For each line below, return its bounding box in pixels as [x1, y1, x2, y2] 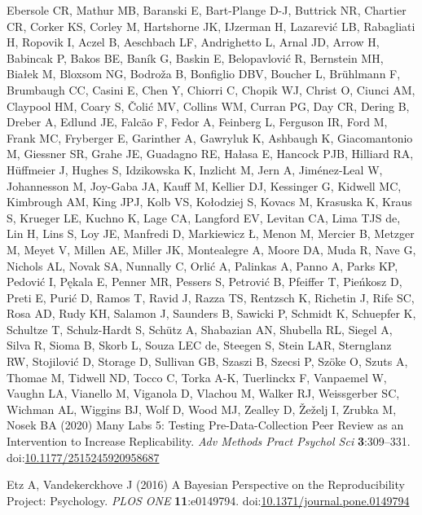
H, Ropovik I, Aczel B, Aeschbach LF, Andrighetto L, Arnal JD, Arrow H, [7, 33, 380, 51]
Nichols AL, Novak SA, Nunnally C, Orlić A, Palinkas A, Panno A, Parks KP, [7, 257, 398, 274]
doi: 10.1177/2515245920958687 [7, 448, 160, 465]
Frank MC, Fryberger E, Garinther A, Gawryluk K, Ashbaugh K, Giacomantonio [7, 129, 413, 146]
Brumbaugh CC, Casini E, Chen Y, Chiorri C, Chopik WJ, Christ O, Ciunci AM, [7, 81, 415, 98]
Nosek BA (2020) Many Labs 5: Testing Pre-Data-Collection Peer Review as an [7, 416, 404, 434]
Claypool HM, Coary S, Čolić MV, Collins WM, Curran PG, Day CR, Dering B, [7, 97, 410, 114]
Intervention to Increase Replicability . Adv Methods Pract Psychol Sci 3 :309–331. [7, 433, 411, 450]
